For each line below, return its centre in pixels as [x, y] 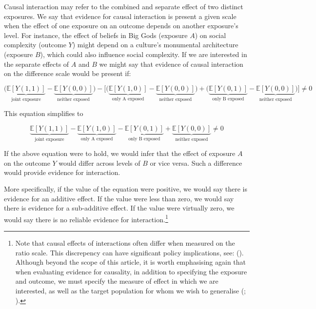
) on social [210, 35]
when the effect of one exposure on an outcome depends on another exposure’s [121, 26]
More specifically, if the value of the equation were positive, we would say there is [126, 189]
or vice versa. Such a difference [196, 163]
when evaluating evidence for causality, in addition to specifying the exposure [131, 271]
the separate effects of [37, 64]
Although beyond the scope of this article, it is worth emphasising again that [131, 262]
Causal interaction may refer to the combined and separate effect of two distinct [124, 6]
